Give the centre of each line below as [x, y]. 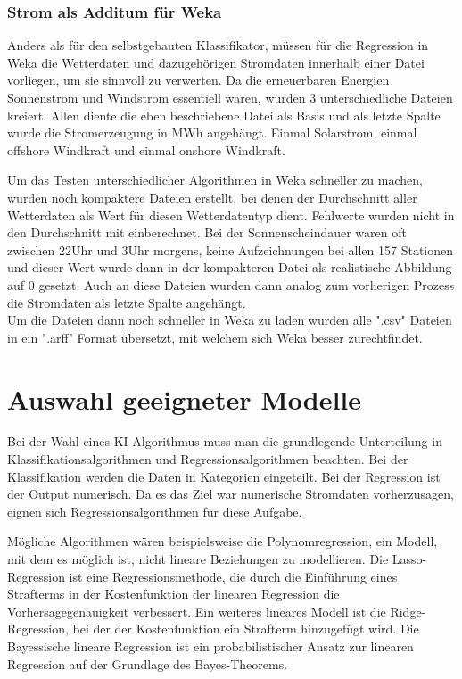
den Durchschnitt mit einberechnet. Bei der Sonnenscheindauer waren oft [207, 232]
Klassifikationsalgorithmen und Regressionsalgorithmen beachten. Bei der [208, 459]
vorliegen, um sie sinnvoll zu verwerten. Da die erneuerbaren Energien [198, 80]
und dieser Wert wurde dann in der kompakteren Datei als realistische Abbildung [230, 267]
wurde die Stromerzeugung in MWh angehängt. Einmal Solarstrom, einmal [212, 132]
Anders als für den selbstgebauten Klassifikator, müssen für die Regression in [218, 45]
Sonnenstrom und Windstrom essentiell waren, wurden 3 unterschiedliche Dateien [230, 97]
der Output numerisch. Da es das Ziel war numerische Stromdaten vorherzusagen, [231, 494]
